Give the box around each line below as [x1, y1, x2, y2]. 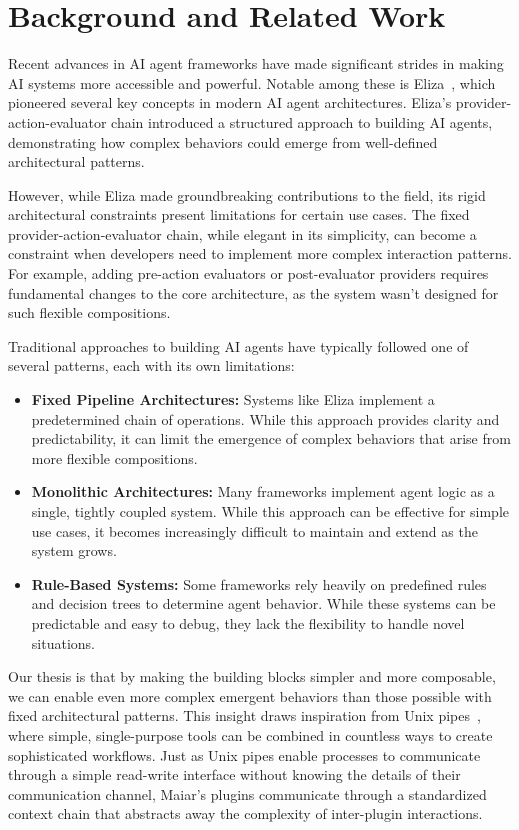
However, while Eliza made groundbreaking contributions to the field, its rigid [8, 184, 486, 205]
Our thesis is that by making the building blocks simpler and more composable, [8, 666, 496, 687]
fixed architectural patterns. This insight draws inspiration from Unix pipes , [8, 705, 481, 726]
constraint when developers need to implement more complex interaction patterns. [8, 243, 513, 264]
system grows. [31, 540, 117, 561]
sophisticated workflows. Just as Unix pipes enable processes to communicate [8, 744, 481, 765]
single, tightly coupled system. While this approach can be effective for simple [31, 501, 510, 521]
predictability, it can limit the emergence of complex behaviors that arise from [31, 428, 511, 449]
